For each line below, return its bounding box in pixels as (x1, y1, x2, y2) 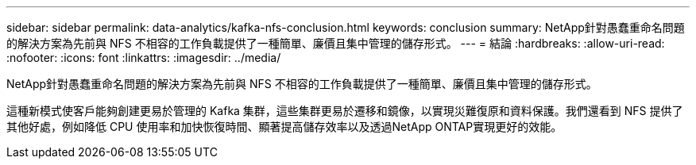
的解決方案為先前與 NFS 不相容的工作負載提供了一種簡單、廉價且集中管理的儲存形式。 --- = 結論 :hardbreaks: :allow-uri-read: (6, 36, 665, 50)
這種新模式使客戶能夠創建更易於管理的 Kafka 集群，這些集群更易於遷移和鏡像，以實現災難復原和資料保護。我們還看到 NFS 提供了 (6, 104, 683, 117)
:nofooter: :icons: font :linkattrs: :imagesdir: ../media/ (6, 51, 281, 64)
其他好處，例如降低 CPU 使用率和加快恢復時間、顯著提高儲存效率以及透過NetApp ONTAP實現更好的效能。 (6, 120, 563, 133)
